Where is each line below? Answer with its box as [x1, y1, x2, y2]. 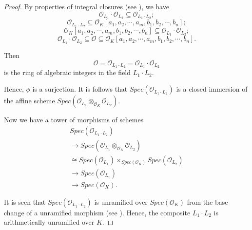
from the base [187, 196, 228, 207]
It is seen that [4, 196, 46, 207]
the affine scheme [4, 96, 55, 106]
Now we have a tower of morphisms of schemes [4, 115, 144, 125]
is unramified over [94, 196, 148, 207]
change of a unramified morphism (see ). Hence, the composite [4, 207, 191, 217]
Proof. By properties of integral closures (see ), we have [4, 1, 169, 11]
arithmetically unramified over [4, 217, 95, 227]
